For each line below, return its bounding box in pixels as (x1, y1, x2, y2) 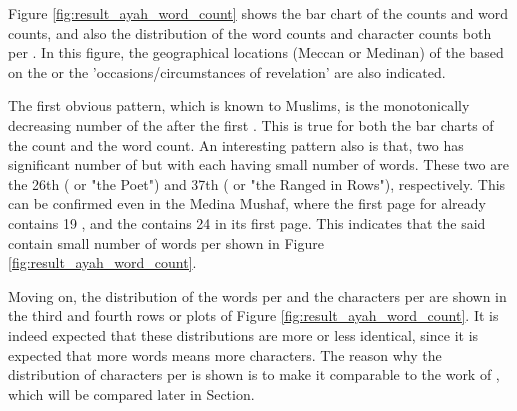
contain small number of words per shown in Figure (8, 232, 324, 253)
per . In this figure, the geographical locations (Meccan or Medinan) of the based (8, 42, 504, 63)
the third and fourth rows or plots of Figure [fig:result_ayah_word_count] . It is (8, 305, 499, 326)
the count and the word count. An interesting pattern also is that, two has (8, 134, 464, 155)
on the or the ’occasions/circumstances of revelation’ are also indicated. (8, 61, 446, 82)
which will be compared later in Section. (8, 383, 255, 404)
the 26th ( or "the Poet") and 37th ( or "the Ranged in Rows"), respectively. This (8, 173, 506, 194)
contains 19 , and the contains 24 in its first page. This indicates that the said (8, 212, 486, 233)
